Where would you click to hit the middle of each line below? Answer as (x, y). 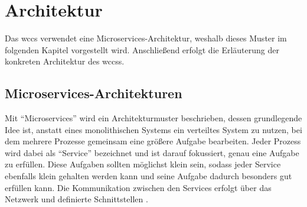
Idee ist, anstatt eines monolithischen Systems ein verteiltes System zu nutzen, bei (153, 129)
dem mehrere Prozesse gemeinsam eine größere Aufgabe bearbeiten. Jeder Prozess (153, 141)
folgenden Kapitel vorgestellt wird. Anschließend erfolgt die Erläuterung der (142, 49)
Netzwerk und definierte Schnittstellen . (76, 199)
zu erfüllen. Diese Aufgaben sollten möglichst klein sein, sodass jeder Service (143, 164)
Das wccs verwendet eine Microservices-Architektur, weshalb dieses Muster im (146, 38)
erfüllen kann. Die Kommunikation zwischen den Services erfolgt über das (138, 187)
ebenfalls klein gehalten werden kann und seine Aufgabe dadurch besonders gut (148, 176)
